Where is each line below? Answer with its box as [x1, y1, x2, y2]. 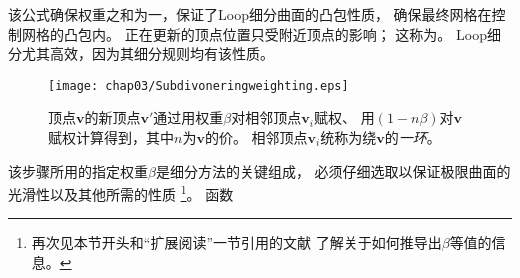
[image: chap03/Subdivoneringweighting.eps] [48, 78, 349, 93]
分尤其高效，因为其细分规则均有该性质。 [8, 43, 274, 64]
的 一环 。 [384, 127, 441, 148]
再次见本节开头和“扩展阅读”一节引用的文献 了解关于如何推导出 [31, 232, 442, 253]
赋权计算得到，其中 [48, 127, 174, 148]
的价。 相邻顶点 [204, 127, 308, 148]
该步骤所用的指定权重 [8, 160, 148, 181]
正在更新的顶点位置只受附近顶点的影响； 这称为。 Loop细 [124, 23, 501, 44]
